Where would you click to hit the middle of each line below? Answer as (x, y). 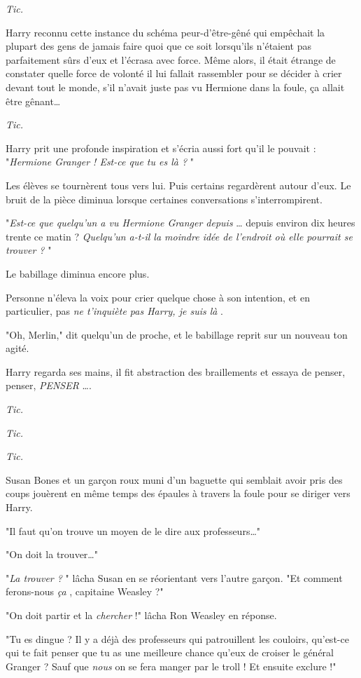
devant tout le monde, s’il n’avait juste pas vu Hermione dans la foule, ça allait (175, 87)
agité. (17, 348)
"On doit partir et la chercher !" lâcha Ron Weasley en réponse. (141, 615)
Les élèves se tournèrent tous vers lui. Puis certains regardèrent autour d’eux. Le (178, 185)
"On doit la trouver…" (52, 554)
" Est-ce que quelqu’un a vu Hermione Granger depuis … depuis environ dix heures (180, 223)
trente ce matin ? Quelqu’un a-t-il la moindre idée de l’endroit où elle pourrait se (179, 236)
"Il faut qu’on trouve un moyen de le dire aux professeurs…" (133, 530)
